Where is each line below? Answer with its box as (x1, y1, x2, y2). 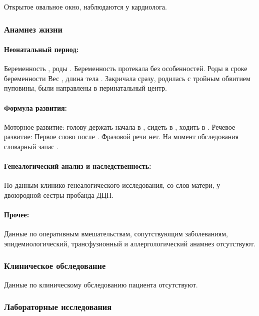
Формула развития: (4, 102, 67, 113)
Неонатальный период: (4, 44, 78, 55)
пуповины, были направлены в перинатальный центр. (4, 83, 167, 93)
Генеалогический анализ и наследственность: (4, 161, 151, 171)
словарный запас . (4, 141, 58, 151)
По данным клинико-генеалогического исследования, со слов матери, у (4, 180, 220, 190)
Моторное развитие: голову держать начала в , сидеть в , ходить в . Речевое (4, 121, 235, 132)
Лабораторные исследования (4, 300, 112, 313)
